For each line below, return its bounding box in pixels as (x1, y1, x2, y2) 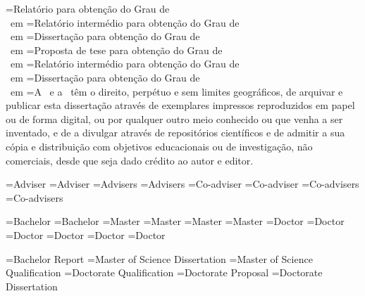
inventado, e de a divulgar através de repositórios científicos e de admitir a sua (6, 125, 345, 140)
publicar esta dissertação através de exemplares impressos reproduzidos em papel (6, 98, 355, 112)
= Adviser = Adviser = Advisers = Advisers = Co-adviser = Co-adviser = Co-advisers (6, 176, 359, 191)
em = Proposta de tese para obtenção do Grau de (10, 42, 223, 57)
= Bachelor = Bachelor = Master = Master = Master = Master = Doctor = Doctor (6, 214, 345, 229)
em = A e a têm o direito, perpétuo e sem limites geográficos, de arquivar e (10, 84, 343, 98)
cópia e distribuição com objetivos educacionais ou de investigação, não (6, 139, 313, 153)
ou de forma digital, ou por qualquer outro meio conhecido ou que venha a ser (6, 111, 343, 126)
